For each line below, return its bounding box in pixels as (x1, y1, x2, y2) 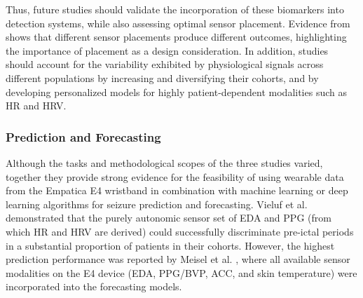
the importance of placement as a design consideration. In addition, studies (6, 43, 329, 57)
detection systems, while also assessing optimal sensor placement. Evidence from (6, 15, 350, 30)
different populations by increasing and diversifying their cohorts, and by (6, 70, 319, 85)
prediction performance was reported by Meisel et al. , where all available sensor (6, 252, 350, 266)
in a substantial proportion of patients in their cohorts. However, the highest (6, 238, 335, 252)
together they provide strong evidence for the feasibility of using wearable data (6, 169, 344, 184)
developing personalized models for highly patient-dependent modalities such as (6, 84, 347, 99)
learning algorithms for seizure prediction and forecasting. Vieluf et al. (6, 196, 308, 211)
